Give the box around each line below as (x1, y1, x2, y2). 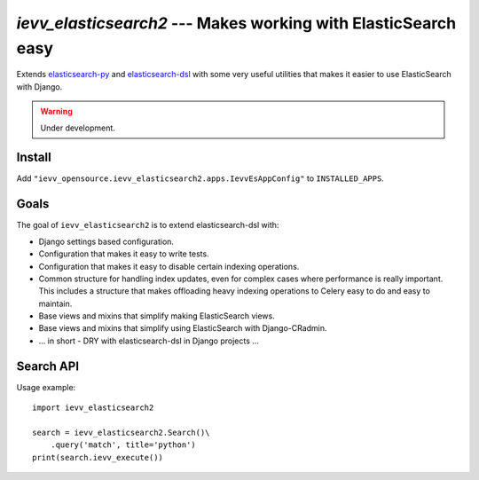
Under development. (40, 122, 115, 133)
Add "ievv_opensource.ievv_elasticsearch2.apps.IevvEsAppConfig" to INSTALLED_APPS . (16, 173, 385, 184)
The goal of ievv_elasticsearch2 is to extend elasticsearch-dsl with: (16, 220, 279, 231)
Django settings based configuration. (38, 236, 175, 247)
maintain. (38, 298, 73, 309)
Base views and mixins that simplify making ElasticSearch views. (38, 311, 275, 321)
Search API (16, 358, 80, 374)
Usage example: (16, 382, 76, 392)
